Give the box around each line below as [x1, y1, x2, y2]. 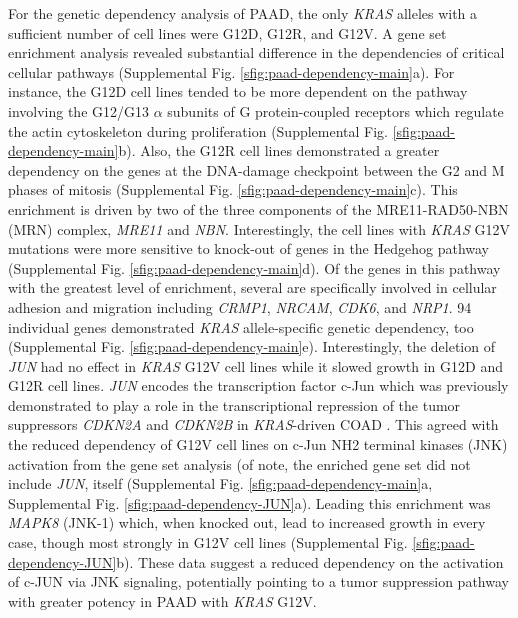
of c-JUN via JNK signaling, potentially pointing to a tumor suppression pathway [8, 571, 509, 592]
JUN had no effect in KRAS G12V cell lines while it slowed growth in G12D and [8, 355, 503, 376]
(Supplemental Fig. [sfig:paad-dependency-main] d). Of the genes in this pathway [8, 257, 501, 278]
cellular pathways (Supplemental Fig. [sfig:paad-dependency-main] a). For [8, 61, 455, 82]
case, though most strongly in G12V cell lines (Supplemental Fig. [8, 532, 408, 553]
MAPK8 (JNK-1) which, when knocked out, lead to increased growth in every [8, 512, 486, 533]
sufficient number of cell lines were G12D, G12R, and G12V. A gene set [8, 22, 447, 43]
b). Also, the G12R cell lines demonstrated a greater [118, 140, 440, 161]
